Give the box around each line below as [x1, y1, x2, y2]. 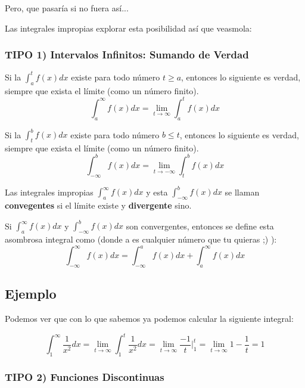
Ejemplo [5, 284, 57, 303]
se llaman [225, 185, 260, 198]
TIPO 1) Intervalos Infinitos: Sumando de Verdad [5, 47, 249, 62]
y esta [146, 185, 168, 198]
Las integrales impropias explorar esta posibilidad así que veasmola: [5, 21, 252, 34]
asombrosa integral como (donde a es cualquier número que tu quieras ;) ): [5, 232, 277, 245]
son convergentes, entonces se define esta [126, 219, 274, 232]
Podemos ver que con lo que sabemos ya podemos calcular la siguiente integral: [5, 312, 294, 325]
